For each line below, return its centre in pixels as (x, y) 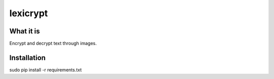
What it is (25, 31)
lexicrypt (29, 13)
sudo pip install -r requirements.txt (46, 70)
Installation (27, 57)
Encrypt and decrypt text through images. (53, 44)
